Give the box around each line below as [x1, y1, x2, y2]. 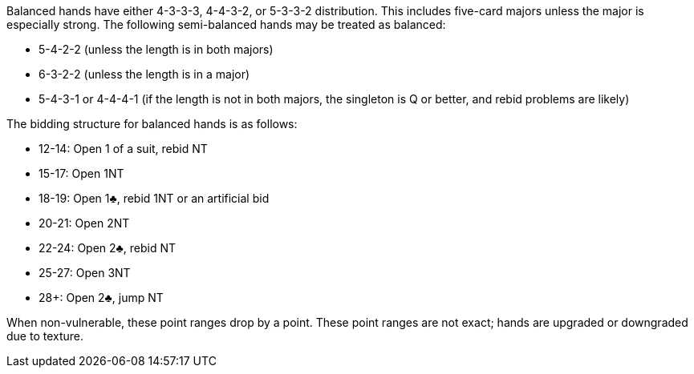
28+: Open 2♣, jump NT [39, 291, 164, 304]
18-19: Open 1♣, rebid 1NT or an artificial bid [39, 191, 270, 205]
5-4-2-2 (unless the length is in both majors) [39, 42, 274, 56]
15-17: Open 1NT [39, 167, 124, 180]
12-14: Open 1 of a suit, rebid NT [39, 142, 208, 155]
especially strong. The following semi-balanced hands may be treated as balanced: [6, 18, 446, 31]
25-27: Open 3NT [39, 266, 131, 279]
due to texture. [6, 329, 84, 343]
